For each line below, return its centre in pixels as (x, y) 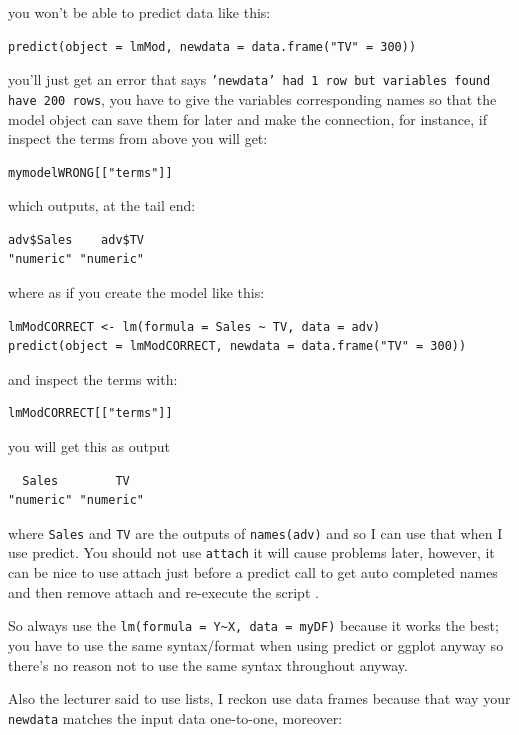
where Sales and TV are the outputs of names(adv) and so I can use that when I (255, 532)
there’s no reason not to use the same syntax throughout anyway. (208, 664)
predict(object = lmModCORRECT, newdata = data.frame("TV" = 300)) (237, 346)
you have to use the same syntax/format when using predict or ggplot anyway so (256, 644)
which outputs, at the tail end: (102, 205)
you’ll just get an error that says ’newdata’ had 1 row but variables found (249, 79)
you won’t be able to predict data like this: (139, 12)
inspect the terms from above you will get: (138, 138)
